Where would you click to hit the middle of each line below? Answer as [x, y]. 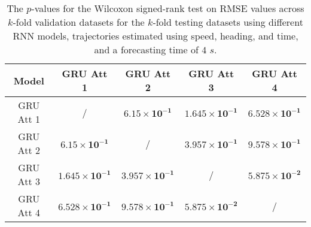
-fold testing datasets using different [228, 22]
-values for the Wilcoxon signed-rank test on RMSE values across [168, 8]
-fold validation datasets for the [79, 22]
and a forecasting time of [146, 49]
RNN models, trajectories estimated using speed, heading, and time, [155, 36]
